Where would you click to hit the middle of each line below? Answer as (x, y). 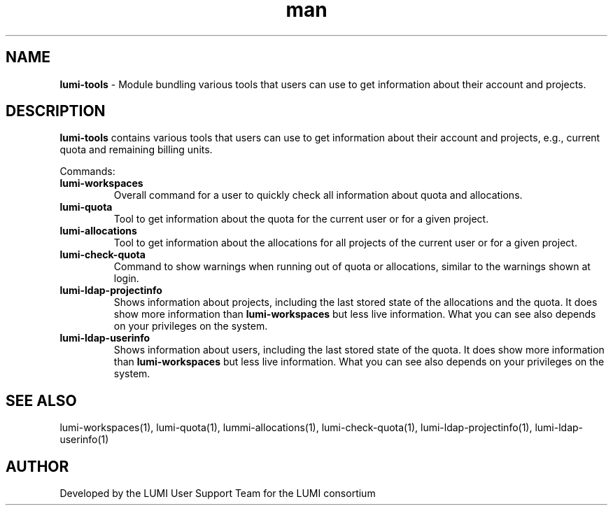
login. (126, 279)
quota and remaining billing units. (136, 150)
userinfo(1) (84, 440)
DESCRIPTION (56, 111)
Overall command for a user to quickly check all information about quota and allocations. (318, 195)
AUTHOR (37, 466)
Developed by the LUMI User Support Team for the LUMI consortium (218, 493)
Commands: (87, 171)
